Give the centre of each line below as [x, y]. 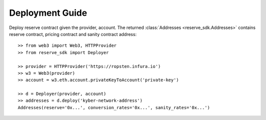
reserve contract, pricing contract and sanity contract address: [73, 34]
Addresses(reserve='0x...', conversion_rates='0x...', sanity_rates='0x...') [114, 107]
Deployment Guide [48, 13]
